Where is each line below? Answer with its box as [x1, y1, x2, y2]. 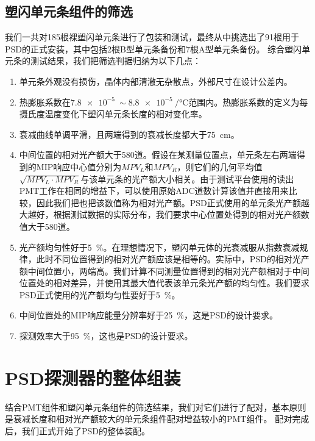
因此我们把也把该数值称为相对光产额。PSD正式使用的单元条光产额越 [36, 196, 310, 209]
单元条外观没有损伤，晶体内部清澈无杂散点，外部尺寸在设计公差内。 [19, 74, 292, 87]
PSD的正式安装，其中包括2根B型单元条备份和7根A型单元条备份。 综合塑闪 [5, 42, 302, 55]
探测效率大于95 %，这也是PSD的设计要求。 [19, 329, 193, 342]
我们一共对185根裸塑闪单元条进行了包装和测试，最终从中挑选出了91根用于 [5, 30, 299, 43]
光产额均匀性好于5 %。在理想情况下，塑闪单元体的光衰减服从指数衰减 [19, 240, 300, 253]
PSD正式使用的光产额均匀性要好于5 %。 [19, 288, 180, 301]
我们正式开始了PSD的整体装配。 [21, 424, 150, 437]
